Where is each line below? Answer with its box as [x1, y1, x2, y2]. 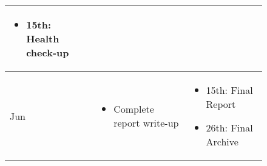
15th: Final [206, 83, 253, 97]
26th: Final [206, 121, 253, 134]
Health [26, 32, 59, 45]
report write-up [113, 116, 179, 130]
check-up [26, 45, 69, 59]
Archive [206, 134, 238, 148]
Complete [113, 102, 154, 116]
